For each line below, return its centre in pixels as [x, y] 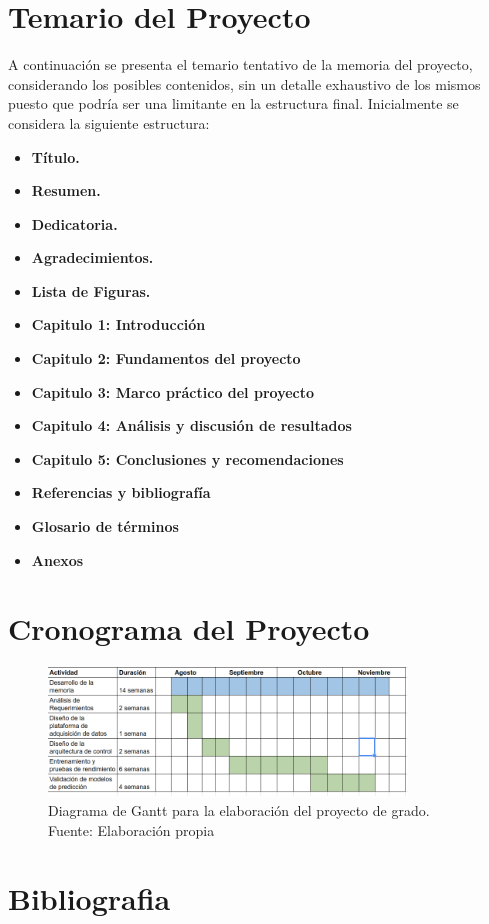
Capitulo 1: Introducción [118, 324]
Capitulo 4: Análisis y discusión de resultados [191, 425]
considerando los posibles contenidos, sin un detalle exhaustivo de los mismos [244, 83]
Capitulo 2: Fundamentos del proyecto [166, 358]
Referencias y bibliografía [121, 492]
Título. [55, 156]
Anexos [57, 559]
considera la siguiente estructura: [109, 122]
